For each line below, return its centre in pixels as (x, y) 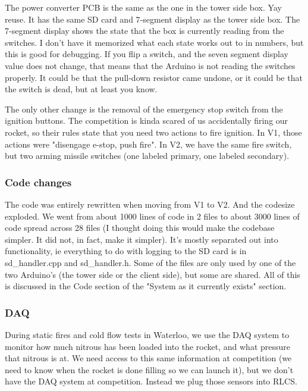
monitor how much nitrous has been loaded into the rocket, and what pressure (148, 346)
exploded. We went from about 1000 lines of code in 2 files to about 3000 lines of (152, 216)
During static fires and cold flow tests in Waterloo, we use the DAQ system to (147, 334)
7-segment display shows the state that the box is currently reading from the (144, 31)
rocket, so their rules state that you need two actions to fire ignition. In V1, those (153, 132)
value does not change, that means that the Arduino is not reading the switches (150, 65)
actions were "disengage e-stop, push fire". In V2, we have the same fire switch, (148, 144)
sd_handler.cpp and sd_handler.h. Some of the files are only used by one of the (150, 262)
